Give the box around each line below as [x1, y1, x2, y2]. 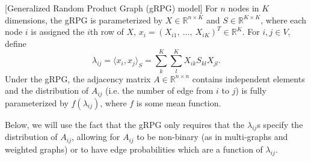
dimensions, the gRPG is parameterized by [5, 13, 163, 26]
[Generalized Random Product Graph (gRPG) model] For [5, 2, 218, 14]
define [5, 37, 26, 49]
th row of [90, 25, 124, 38]
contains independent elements [192, 72, 305, 85]
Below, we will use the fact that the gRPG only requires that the [5, 118, 245, 130]
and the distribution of [5, 84, 88, 97]
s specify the [257, 118, 303, 130]
